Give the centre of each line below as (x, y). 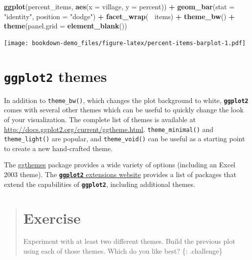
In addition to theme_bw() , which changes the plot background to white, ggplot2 (126, 100)
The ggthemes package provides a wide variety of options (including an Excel (120, 165)
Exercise (52, 218)
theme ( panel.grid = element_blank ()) (66, 26)
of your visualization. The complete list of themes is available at (100, 119)
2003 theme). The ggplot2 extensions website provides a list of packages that (120, 174)
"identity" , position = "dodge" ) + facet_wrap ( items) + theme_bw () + (119, 16)
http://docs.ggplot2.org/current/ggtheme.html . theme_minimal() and (109, 129)
